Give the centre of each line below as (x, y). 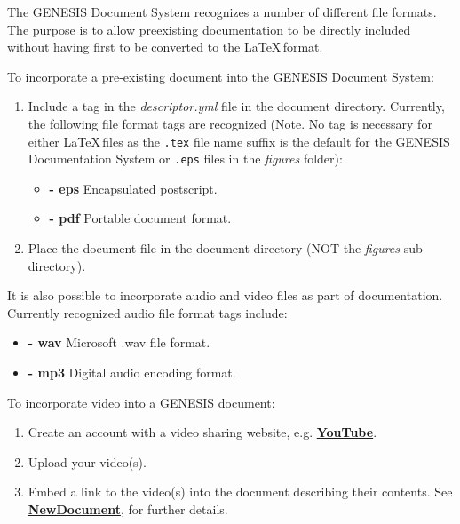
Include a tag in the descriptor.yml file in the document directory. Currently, (236, 106)
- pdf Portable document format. (140, 218)
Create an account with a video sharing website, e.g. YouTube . (202, 432)
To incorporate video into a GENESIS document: (141, 402)
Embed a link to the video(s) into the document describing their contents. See (240, 492)
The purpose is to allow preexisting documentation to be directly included (209, 29)
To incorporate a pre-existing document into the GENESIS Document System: (221, 76)
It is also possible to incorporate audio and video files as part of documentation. (225, 295)
